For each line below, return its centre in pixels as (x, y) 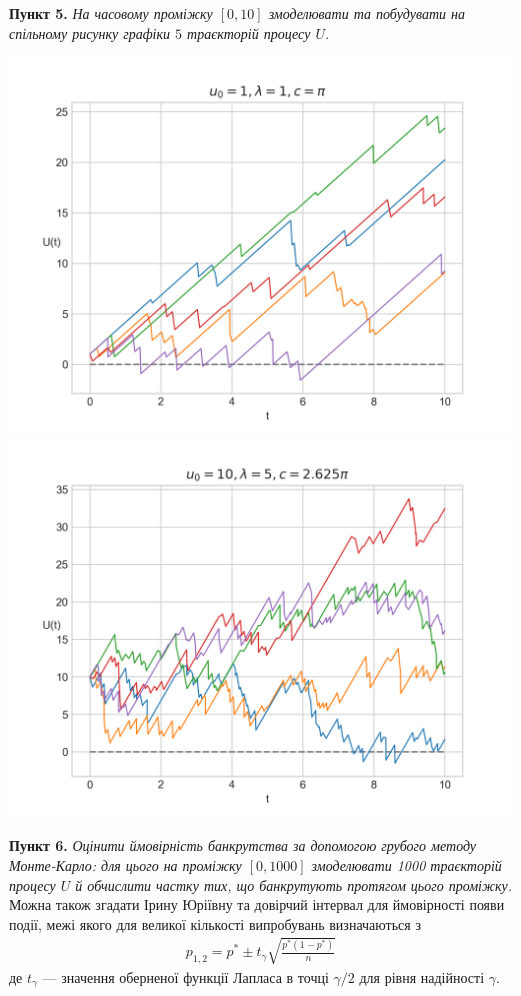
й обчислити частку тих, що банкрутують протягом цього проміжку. (294, 884)
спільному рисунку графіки (90, 32)
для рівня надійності (422, 976)
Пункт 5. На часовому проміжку (111, 13)
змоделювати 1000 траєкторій (406, 864)
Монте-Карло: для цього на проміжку (125, 864)
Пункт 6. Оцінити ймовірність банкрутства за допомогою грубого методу (243, 845)
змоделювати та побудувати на (366, 13)
